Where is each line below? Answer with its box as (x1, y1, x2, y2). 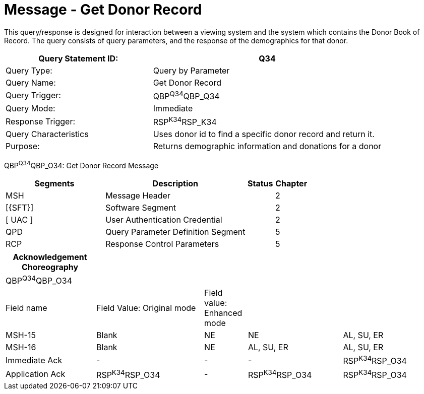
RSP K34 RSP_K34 (153, 115, 217, 127)
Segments (34, 178, 75, 189)
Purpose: (6, 141, 40, 152)
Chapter (275, 178, 308, 189)
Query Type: (6, 65, 52, 76)
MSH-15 (6, 330, 36, 341)
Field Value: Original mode (96, 303, 196, 313)
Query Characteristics (6, 129, 89, 140)
